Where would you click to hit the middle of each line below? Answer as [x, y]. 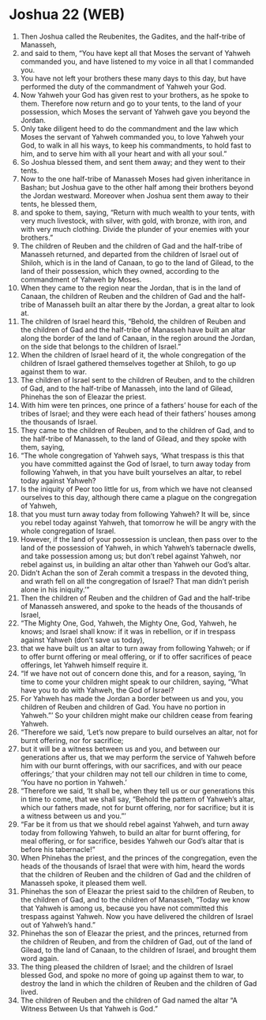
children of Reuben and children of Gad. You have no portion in [123, 707]
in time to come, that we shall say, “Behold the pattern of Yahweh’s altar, [138, 799]
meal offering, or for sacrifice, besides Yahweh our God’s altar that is [132, 841]
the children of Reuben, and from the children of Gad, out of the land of [136, 941]
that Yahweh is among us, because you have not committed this [124, 908]
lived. [29, 992]
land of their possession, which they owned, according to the [120, 271]
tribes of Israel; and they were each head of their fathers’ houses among [138, 413]
